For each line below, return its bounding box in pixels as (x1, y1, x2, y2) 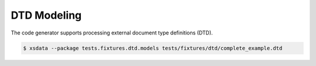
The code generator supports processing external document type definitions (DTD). (11, 29, 213, 36)
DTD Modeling (11, 9, 82, 22)
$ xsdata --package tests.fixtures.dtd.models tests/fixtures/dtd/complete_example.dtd (23, 44, 283, 51)
